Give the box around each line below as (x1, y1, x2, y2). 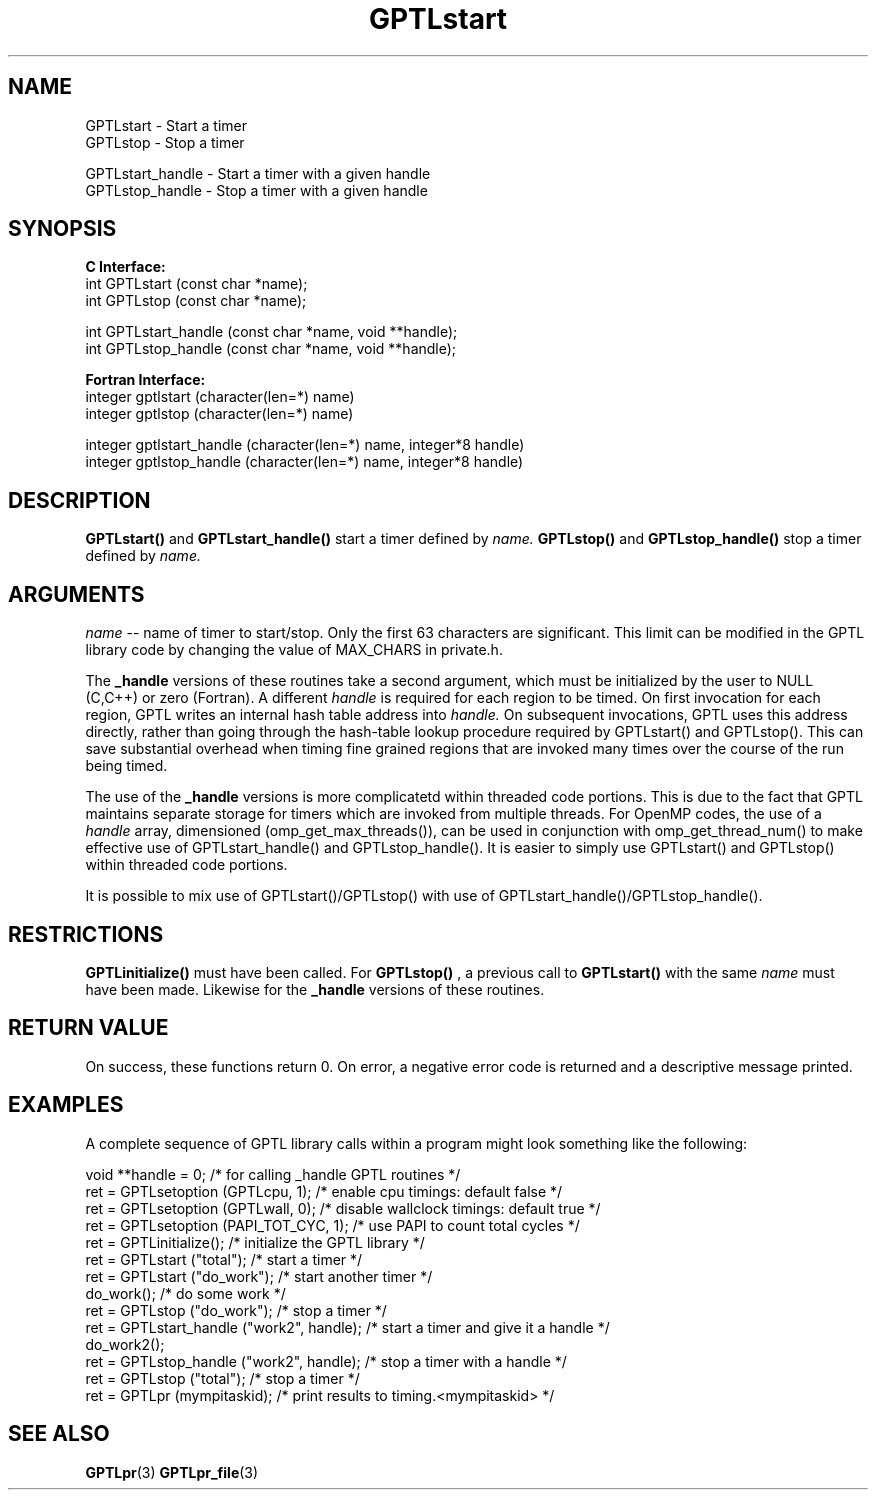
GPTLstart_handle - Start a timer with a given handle (85, 164, 431, 182)
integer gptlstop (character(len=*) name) (85, 405, 354, 423)
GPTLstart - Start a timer (85, 116, 247, 134)
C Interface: (85, 258, 166, 276)
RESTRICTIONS (8, 921, 164, 947)
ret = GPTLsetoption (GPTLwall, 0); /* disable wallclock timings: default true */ (85, 1199, 601, 1217)
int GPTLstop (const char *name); (85, 292, 307, 310)
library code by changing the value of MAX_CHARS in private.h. (85, 641, 503, 659)
